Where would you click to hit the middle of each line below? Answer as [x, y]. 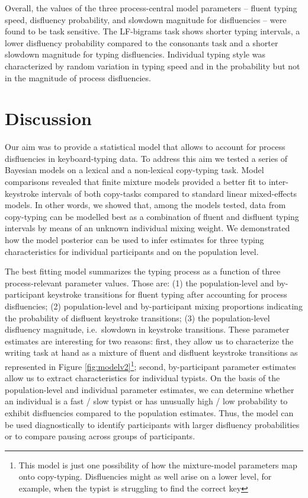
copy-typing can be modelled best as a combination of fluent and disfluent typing [152, 216]
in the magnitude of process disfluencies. [78, 77]
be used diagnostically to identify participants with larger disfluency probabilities [152, 424]
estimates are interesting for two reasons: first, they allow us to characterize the [149, 341]
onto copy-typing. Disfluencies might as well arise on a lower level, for [145, 476]
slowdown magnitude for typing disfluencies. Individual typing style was [135, 54]
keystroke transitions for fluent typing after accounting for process [167, 294]
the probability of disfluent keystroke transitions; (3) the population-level [137, 317]
